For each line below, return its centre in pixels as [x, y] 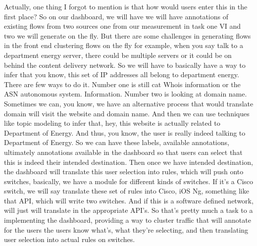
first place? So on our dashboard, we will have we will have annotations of [116, 16]
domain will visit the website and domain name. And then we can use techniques [127, 113]
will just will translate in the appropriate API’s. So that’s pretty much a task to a [128, 210]
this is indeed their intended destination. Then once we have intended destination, [128, 162]
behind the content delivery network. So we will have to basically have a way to [125, 65]
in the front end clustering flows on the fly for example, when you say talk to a [124, 45]
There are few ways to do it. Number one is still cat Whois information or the [122, 84]
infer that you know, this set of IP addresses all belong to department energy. [122, 74]
